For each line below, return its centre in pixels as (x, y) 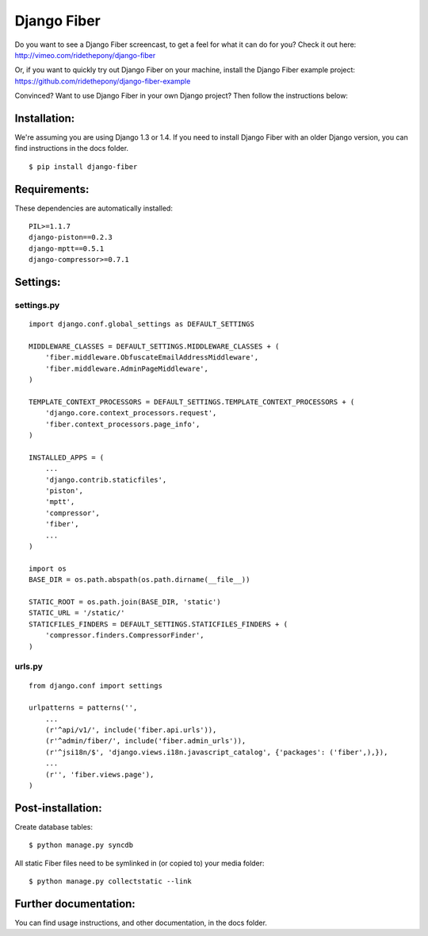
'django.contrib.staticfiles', (106, 480)
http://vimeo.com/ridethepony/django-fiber (85, 55)
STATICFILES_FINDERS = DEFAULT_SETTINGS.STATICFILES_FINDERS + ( (159, 624)
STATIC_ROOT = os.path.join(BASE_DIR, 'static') (125, 602)
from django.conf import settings (96, 686)
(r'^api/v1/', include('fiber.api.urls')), (131, 730)
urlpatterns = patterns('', (83, 708)
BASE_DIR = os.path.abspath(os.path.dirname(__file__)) (139, 580)
